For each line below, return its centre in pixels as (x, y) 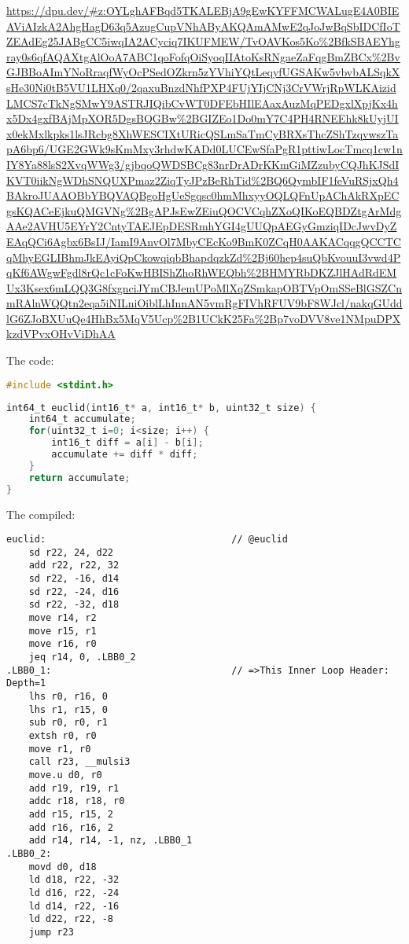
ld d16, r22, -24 (74, 893)
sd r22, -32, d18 (74, 605)
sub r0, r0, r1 (68, 723)
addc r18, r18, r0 (77, 801)
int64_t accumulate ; (82, 419)
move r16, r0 (63, 644)
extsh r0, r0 (63, 735)
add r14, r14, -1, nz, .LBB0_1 (111, 841)
